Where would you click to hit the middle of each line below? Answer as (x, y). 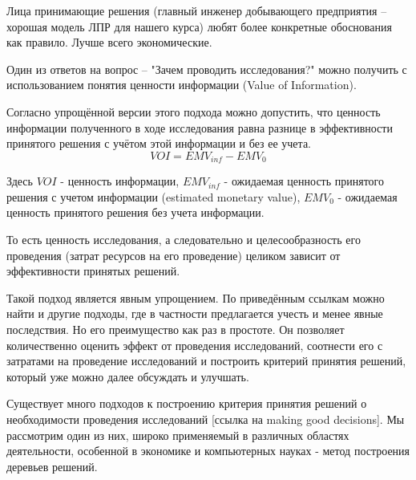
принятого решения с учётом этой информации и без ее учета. (159, 143)
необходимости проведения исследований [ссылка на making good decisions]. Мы (206, 419)
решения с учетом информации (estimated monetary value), (153, 196)
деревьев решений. (52, 466)
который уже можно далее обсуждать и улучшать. (128, 376)
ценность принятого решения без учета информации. (135, 212)
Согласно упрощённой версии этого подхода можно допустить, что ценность (194, 111)
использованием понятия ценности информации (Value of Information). (182, 85)
